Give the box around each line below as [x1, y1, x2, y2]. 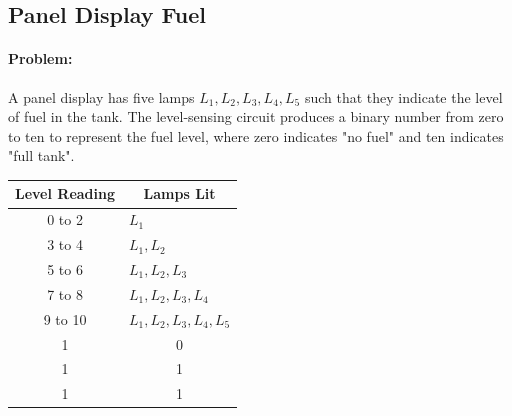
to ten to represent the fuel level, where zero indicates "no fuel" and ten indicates [8, 125, 504, 146]
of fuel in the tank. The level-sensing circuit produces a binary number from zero [8, 106, 504, 127]
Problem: [8, 48, 73, 69]
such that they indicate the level [304, 86, 503, 107]
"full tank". [8, 145, 75, 166]
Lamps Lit [143, 183, 216, 204]
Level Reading [15, 183, 116, 204]
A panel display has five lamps [8, 86, 195, 107]
